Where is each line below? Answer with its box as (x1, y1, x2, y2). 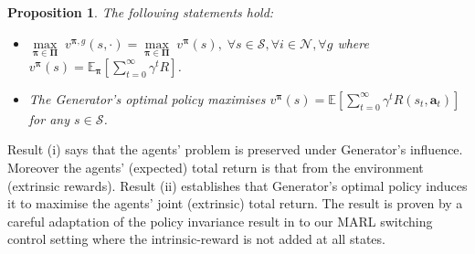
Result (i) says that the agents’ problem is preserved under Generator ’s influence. (7, 140, 463, 159)
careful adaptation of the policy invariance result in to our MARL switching (7, 211, 433, 230)
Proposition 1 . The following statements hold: (7, 3, 274, 21)
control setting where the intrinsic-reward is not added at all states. (7, 229, 385, 249)
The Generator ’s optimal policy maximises (28, 89, 266, 108)
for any (28, 109, 69, 128)
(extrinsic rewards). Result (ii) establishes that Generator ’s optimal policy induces (7, 175, 468, 195)
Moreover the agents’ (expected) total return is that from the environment (7, 158, 424, 176)
